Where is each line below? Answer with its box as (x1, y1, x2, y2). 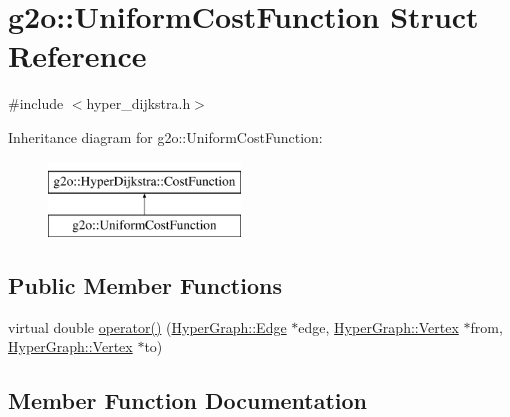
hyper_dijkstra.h (86, 93, 191, 114)
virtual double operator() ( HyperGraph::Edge (8, 316, 287, 337)
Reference (8, 35, 147, 76)
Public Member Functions (8, 270, 282, 301)
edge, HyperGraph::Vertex (298, 316, 459, 337)
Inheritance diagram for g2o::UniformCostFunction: (8, 126, 323, 147)
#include (8, 93, 64, 114)
